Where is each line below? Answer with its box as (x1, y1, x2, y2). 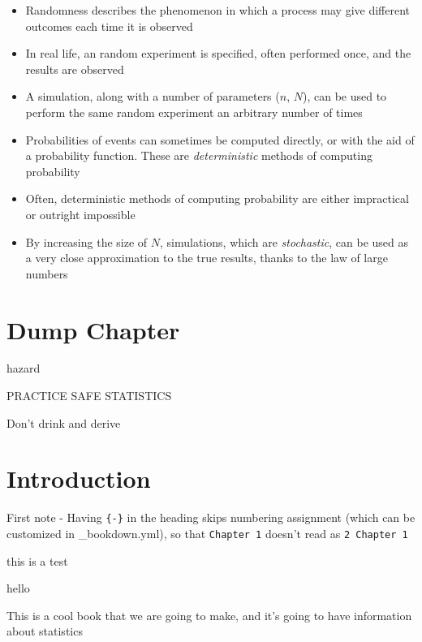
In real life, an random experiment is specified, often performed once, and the (25, 45, 411, 62)
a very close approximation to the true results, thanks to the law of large (25, 249, 388, 266)
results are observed (25, 60, 124, 77)
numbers (25, 265, 68, 282)
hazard (6, 360, 41, 377)
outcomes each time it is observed (25, 17, 193, 34)
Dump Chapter (6, 312, 180, 346)
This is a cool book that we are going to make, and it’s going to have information (6, 606, 412, 623)
